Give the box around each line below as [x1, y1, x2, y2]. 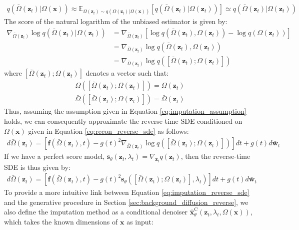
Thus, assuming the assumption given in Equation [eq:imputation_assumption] [4, 106, 246, 116]
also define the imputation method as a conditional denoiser [4, 206, 188, 217]
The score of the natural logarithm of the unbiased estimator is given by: [4, 16, 227, 27]
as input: [126, 216, 153, 227]
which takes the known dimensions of [4, 216, 118, 227]
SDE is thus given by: [4, 161, 70, 172]
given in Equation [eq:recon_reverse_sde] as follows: [28, 125, 189, 136]
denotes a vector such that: [85, 68, 169, 78]
